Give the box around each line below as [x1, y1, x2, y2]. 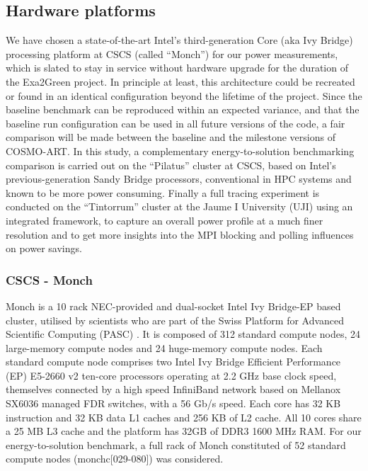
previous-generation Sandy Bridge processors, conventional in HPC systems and [6, 171, 352, 186]
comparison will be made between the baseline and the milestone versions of [6, 130, 335, 144]
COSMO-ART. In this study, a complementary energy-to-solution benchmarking [6, 143, 355, 158]
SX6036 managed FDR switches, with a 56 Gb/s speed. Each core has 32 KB [6, 396, 341, 411]
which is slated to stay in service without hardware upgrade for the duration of [6, 60, 348, 75]
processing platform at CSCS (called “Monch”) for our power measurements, [6, 46, 338, 61]
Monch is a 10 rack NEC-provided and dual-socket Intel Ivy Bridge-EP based [6, 298, 341, 313]
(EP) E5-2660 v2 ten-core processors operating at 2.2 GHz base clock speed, [6, 368, 337, 382]
